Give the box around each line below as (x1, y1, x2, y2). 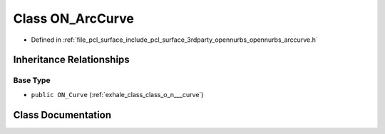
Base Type (13, 75, 51, 85)
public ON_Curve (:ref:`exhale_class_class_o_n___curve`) (31, 90, 204, 99)
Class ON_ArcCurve (13, 11, 135, 26)
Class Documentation (13, 108, 112, 121)
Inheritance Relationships (13, 54, 130, 66)
